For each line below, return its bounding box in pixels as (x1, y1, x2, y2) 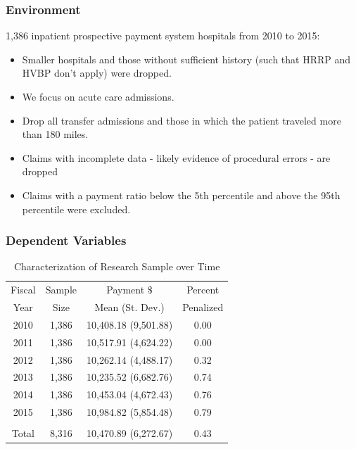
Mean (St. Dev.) (94, 300, 165, 315)
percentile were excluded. (22, 201, 131, 216)
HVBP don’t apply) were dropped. (22, 65, 172, 80)
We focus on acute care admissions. (22, 89, 174, 103)
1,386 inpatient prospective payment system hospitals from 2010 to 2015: (6, 28, 320, 43)
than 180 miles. (22, 127, 89, 141)
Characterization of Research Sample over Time (13, 259, 220, 274)
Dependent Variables (6, 232, 127, 249)
